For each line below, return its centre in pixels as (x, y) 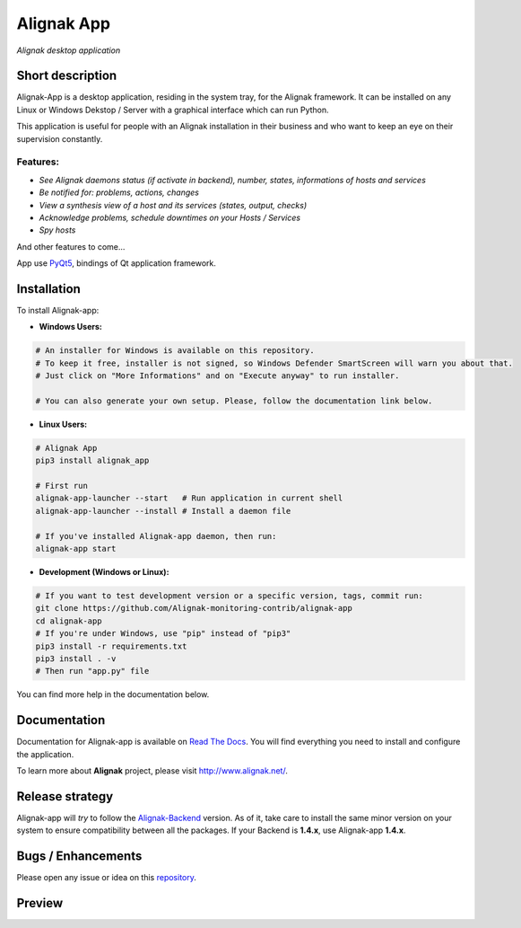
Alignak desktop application (69, 50)
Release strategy (65, 796)
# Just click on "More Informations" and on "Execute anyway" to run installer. (217, 376)
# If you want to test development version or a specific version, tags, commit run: (229, 596)
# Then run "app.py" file (92, 671)
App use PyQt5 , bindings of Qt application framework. (117, 263)
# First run (62, 486)
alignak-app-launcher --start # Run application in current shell (189, 498)
